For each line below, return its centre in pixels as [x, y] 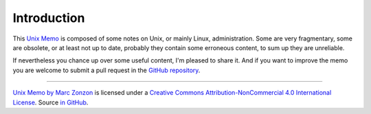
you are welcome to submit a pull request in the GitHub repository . [106, 70]
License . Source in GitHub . [50, 102]
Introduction [49, 18]
